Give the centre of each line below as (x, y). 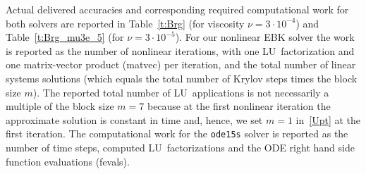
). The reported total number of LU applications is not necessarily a (181, 92)
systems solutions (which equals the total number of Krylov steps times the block (182, 78)
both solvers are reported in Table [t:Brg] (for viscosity (125, 23)
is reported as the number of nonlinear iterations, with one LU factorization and (180, 50)
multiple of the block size (60, 106)
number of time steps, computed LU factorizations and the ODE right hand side (180, 147)
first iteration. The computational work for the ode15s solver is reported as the (177, 133)
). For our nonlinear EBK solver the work (265, 37)
